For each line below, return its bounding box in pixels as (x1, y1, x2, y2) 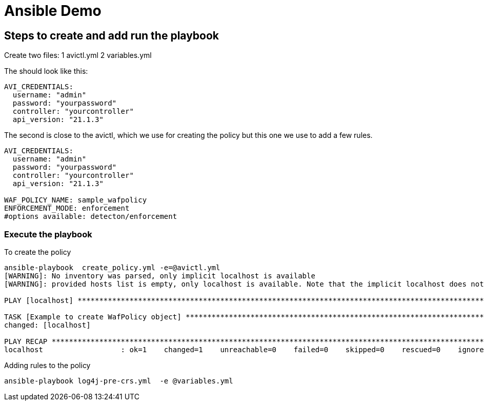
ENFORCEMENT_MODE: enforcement (4, 204, 130, 213)
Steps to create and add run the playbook (4, 29, 219, 42)
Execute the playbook (4, 229, 92, 239)
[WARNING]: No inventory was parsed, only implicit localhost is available (4, 271, 315, 280)
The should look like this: (4, 67, 88, 76)
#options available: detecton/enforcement (4, 212, 177, 221)
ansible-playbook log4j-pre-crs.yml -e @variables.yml (4, 376, 233, 385)
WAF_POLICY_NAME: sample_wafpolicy (4, 196, 147, 205)
